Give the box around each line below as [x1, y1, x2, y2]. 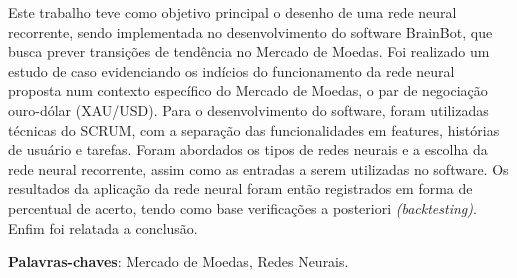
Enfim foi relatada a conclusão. [8, 217, 198, 238]
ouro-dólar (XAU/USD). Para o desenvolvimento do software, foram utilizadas [8, 99, 489, 120]
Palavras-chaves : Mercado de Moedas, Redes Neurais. [8, 251, 349, 272]
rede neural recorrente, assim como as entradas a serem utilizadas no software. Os [8, 158, 509, 179]
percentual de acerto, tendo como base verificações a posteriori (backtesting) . [8, 197, 477, 218]
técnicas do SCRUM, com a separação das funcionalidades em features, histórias [8, 119, 500, 140]
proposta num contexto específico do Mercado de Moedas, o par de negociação [8, 80, 488, 101]
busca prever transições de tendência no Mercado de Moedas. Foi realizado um [8, 41, 490, 62]
